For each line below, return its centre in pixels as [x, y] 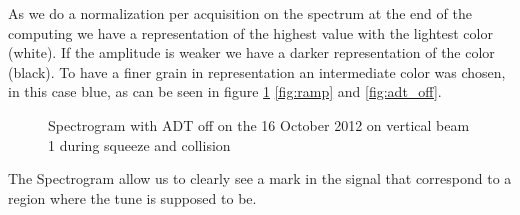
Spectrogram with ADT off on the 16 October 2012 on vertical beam [259, 124]
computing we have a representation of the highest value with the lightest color [250, 32]
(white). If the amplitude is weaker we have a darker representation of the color [251, 52]
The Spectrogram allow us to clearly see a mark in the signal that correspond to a [260, 178]
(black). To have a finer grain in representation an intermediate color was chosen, [257, 71]
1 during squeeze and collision [139, 144]
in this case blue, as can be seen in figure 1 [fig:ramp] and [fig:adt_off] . [225, 91]
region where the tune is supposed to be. [132, 197]
